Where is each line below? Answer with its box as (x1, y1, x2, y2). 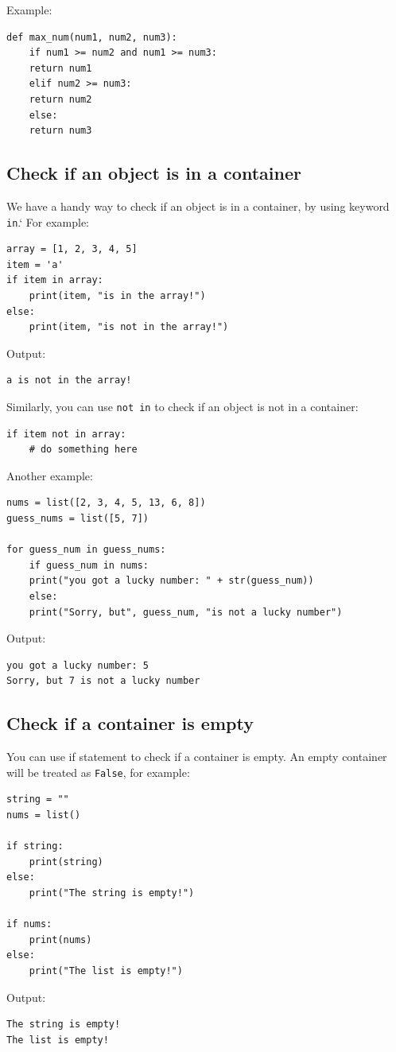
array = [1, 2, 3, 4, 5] (6, 243, 138, 255)
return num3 (29, 125, 92, 137)
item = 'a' (6, 258, 64, 270)
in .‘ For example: (6, 213, 90, 230)
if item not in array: (6, 428, 126, 440)
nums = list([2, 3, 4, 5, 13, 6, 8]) (6, 497, 206, 509)
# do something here (29, 444, 138, 456)
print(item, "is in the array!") (29, 289, 206, 301)
